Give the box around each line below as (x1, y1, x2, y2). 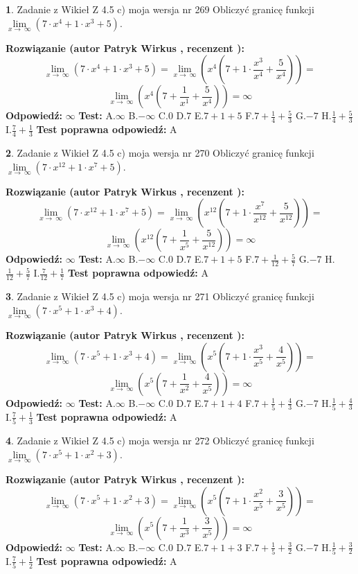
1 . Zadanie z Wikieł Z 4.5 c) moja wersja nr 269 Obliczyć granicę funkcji (6, 2, 314, 16)
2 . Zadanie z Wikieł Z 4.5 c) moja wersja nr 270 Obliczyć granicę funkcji (6, 146, 314, 160)
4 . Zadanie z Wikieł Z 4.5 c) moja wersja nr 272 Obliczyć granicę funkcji (6, 433, 314, 448)
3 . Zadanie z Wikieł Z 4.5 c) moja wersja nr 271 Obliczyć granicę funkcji (6, 289, 314, 304)
